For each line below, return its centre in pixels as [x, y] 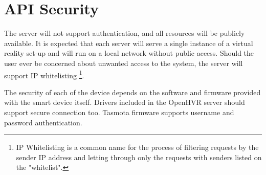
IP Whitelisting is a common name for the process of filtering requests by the [137, 147]
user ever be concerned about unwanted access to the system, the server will [124, 63]
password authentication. [43, 122]
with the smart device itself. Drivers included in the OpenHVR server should [125, 102]
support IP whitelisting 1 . [44, 74]
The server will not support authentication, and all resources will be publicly [125, 33]
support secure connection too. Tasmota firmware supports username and [119, 112]
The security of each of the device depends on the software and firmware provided [132, 92]
